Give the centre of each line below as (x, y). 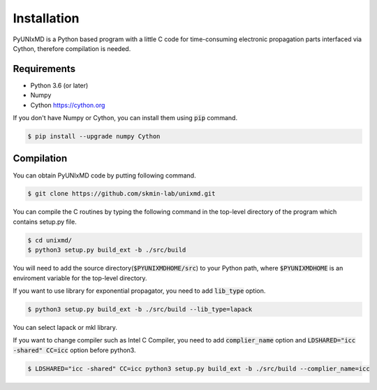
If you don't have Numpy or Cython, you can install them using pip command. (125, 118)
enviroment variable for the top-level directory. (80, 278)
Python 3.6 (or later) (59, 85)
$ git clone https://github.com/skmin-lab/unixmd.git (121, 194)
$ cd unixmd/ (50, 240)
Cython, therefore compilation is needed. (72, 48)
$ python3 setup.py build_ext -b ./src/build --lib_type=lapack (140, 309)
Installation (46, 18)
